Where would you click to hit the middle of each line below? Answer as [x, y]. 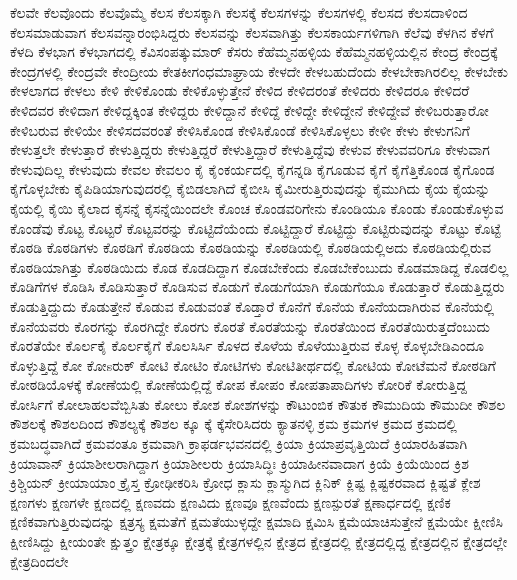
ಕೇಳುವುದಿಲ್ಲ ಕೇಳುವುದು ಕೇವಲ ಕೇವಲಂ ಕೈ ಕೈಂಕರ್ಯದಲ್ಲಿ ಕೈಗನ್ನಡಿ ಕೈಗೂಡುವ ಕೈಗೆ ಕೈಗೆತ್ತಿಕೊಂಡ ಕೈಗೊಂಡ [252, 168]
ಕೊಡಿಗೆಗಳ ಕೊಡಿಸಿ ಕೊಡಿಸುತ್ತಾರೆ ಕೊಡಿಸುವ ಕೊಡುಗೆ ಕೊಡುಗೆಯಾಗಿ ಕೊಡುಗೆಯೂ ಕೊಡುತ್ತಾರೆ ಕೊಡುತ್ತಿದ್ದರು [257, 286]
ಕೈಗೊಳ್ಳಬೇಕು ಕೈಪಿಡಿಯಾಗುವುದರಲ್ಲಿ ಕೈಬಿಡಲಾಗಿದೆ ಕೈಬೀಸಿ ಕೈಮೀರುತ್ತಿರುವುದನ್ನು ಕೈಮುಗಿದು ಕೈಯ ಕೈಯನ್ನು [250, 188]
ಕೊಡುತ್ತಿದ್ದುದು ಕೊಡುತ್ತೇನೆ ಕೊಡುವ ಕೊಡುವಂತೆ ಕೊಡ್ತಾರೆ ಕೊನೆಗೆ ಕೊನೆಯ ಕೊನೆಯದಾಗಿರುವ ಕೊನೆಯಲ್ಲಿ [252, 305]
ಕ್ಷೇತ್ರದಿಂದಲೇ [39, 560]
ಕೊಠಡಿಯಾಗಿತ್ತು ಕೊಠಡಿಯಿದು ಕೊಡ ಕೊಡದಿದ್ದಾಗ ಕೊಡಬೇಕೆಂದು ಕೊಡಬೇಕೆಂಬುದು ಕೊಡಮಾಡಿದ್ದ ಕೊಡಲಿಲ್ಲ [259, 266]
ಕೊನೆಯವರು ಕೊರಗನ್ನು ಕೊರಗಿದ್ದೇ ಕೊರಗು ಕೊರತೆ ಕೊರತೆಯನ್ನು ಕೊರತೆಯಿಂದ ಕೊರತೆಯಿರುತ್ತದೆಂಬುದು [250, 325]
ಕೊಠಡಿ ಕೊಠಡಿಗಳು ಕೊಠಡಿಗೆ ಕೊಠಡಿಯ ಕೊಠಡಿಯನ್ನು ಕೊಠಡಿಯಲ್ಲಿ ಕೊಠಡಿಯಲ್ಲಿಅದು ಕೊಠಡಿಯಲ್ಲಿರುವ [250, 247]
